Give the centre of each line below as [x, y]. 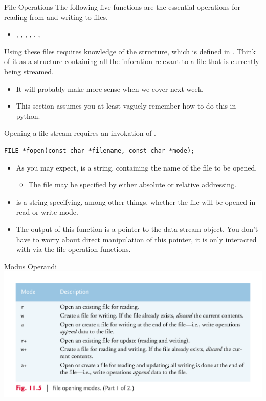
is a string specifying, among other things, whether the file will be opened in [136, 202]
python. [28, 115]
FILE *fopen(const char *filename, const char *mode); [99, 150]
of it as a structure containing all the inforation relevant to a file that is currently [132, 61]
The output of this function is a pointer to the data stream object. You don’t [137, 229]
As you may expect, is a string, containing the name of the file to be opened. [137, 167]
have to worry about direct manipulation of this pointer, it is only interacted [136, 239]
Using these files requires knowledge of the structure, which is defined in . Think [130, 51]
